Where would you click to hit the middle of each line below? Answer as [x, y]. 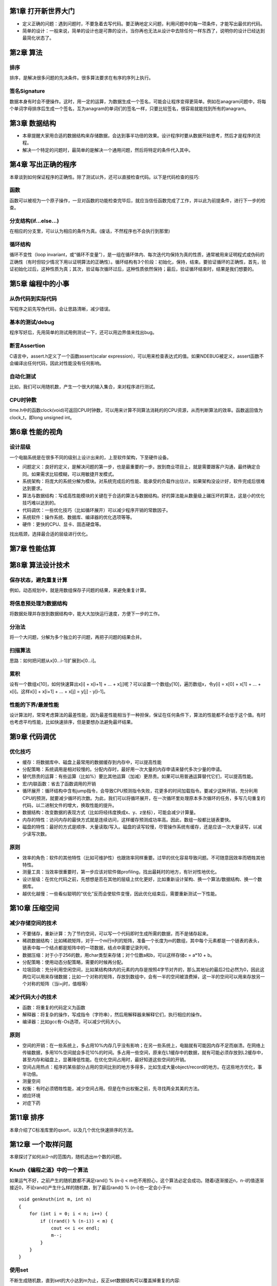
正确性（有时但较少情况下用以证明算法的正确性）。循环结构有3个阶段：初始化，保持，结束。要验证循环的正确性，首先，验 [138, 262]
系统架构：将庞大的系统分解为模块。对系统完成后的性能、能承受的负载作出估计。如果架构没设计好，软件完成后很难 [144, 481]
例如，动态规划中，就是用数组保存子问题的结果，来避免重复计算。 [79, 590]
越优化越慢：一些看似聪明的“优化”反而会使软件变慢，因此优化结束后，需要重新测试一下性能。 [121, 894]
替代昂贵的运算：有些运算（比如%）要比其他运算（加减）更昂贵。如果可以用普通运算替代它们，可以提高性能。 [139, 776]
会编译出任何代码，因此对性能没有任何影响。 [57, 363]
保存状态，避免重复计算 [38, 580]
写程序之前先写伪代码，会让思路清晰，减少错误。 [61, 309]
